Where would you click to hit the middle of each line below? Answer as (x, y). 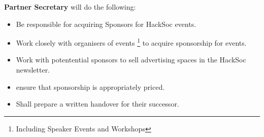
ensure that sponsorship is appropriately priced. (90, 87)
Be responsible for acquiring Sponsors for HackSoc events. (106, 24)
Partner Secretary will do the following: (70, 7)
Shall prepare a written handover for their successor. (97, 104)
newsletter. (33, 70)
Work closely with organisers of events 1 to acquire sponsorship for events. (131, 42)
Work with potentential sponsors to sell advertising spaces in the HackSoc (131, 60)
